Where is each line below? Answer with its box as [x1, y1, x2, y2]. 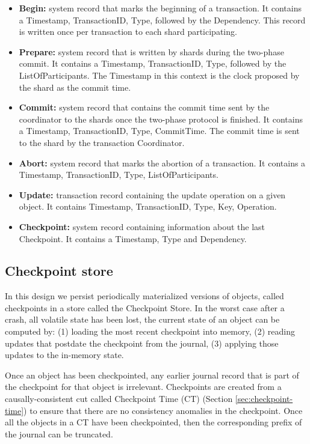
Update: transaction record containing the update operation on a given [19, 188, 286, 201]
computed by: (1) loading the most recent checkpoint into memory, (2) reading [5, 325, 296, 338]
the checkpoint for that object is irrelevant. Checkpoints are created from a [5, 380, 282, 393]
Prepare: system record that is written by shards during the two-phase [19, 45, 284, 58]
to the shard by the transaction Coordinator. [19, 136, 185, 148]
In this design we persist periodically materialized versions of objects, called [5, 290, 284, 302]
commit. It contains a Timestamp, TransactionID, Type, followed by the [19, 57, 287, 70]
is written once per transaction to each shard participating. [19, 25, 237, 38]
